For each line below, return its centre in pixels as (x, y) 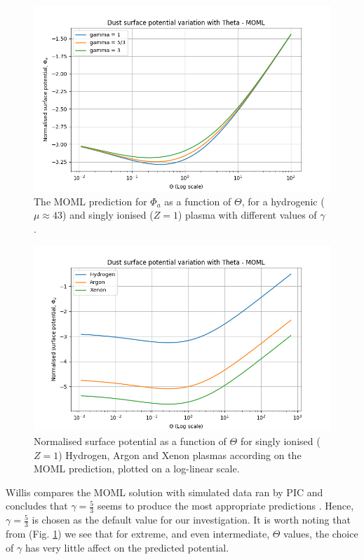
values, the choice (321, 533)
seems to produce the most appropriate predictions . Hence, (225, 506)
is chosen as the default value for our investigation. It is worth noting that (191, 520)
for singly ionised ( (280, 441)
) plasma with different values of (247, 215)
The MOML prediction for (90, 201)
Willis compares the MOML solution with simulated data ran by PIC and (164, 492)
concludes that (37, 506)
